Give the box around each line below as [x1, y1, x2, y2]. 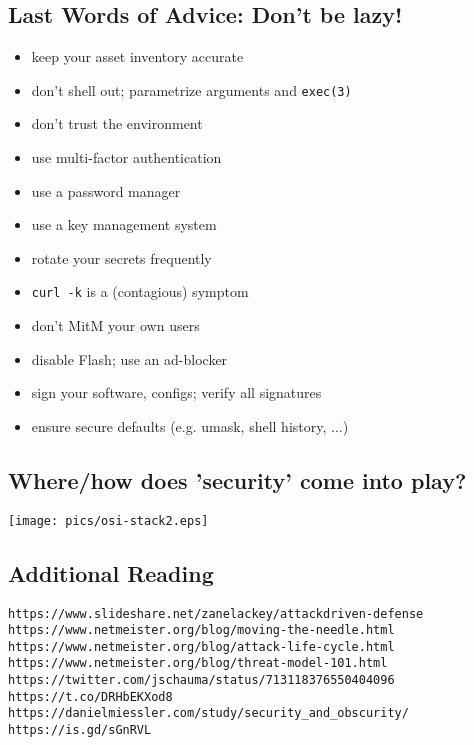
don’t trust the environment [31, 113, 203, 134]
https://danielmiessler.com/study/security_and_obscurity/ [8, 706, 409, 721]
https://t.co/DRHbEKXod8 [8, 689, 173, 704]
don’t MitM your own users [31, 315, 200, 336]
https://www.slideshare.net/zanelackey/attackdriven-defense [8, 606, 424, 621]
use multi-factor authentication [31, 147, 222, 168]
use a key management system [31, 214, 217, 235]
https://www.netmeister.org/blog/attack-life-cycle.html [8, 639, 395, 654]
